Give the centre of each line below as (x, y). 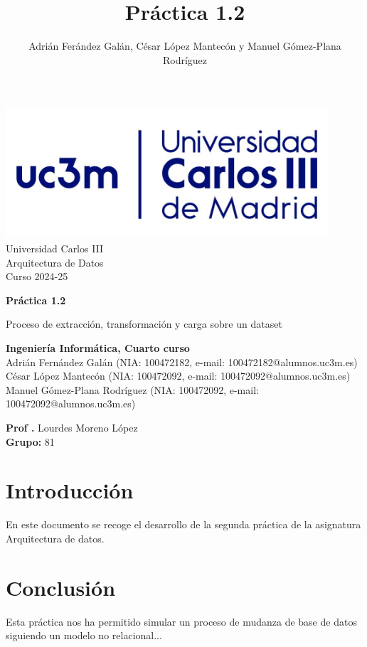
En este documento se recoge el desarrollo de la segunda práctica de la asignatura (183, 524)
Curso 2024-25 (37, 276)
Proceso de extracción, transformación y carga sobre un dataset (144, 324)
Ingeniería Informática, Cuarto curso (98, 348)
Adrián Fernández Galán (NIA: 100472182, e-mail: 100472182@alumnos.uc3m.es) (182, 362)
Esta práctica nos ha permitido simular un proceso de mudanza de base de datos (181, 621)
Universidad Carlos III (55, 248)
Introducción (70, 490)
